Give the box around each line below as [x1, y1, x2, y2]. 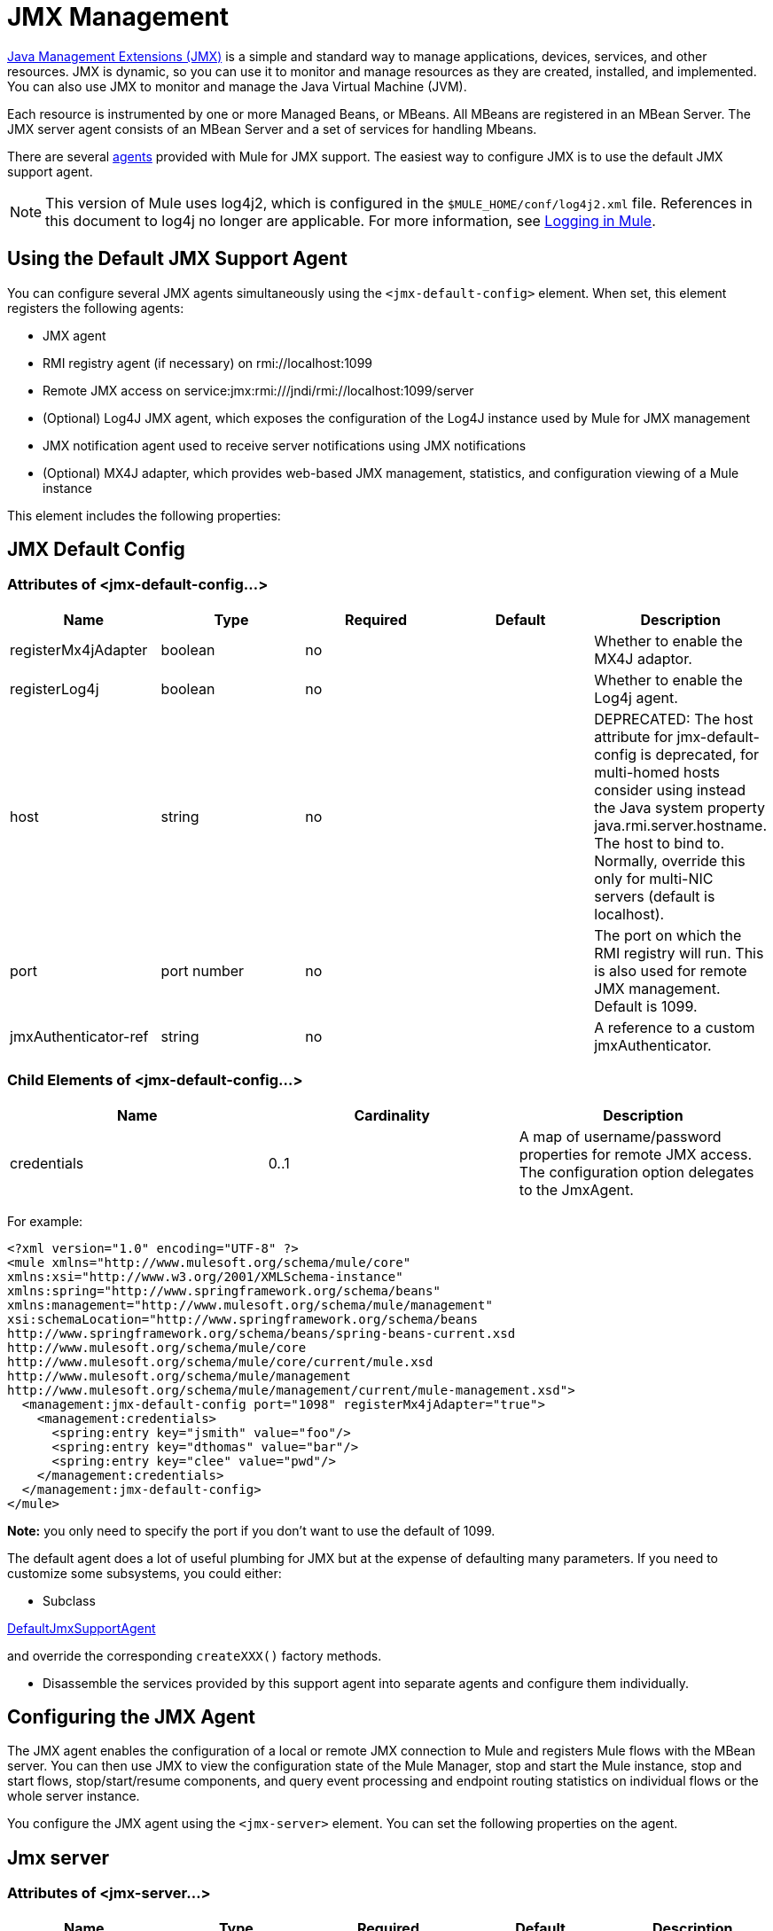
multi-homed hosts [594, 762, 721, 781]
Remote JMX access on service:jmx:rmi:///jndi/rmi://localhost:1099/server [43, 382, 474, 398]
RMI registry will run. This [594, 943, 764, 962]
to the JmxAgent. [519, 1180, 634, 1199]
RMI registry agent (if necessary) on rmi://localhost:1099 [43, 355, 373, 371]
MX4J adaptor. [594, 649, 692, 668]
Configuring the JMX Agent [7, 1705, 256, 1728]
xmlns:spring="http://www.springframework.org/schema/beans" [7, 1283, 441, 1298]
